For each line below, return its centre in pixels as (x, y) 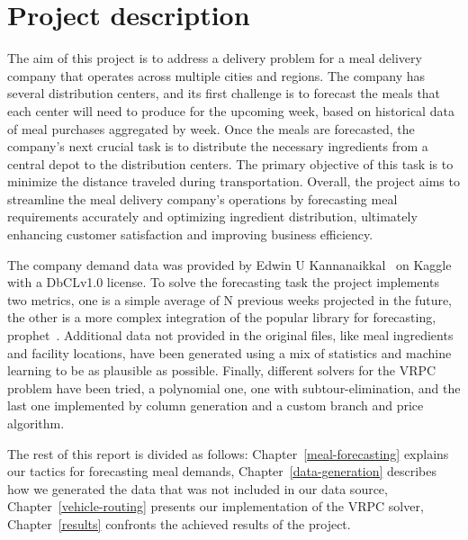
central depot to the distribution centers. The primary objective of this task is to (230, 163)
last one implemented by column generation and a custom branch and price (216, 405)
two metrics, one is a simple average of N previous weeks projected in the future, (230, 299)
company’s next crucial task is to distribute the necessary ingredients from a (218, 146)
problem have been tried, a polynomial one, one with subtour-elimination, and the (234, 387)
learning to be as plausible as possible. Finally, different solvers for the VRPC (222, 370)
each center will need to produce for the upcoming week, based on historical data (231, 110)
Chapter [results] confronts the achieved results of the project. (179, 523)
